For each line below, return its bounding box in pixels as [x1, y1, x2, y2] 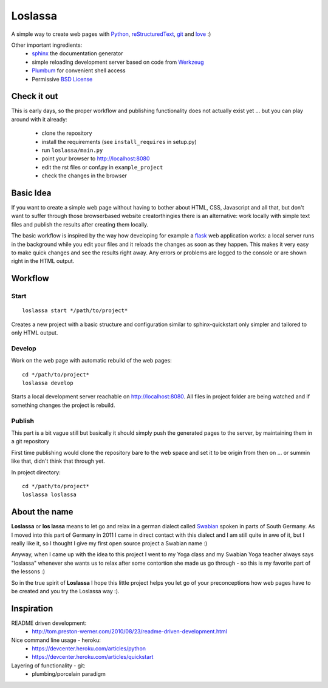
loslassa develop [22, 380, 73, 387]
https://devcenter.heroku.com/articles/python [32, 645, 146, 652]
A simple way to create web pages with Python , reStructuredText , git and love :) [11, 30, 211, 38]
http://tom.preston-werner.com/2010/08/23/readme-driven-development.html [32, 628, 227, 635]
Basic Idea [11, 188, 52, 198]
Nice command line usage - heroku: [11, 636, 101, 644]
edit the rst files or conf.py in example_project [41, 163, 163, 171]
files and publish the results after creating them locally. [11, 220, 149, 228]
